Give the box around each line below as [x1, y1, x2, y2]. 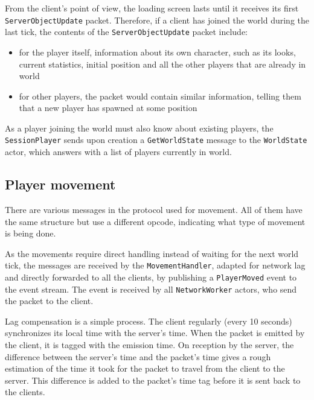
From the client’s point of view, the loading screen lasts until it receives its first [5, 2, 299, 14]
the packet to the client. [5, 294, 94, 307]
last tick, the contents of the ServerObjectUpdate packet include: [5, 25, 248, 38]
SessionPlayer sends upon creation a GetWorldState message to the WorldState [5, 133, 307, 146]
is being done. [5, 227, 56, 240]
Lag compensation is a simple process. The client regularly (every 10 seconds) [5, 314, 292, 327]
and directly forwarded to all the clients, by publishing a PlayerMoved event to [5, 270, 297, 283]
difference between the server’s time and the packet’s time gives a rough [5, 350, 271, 363]
